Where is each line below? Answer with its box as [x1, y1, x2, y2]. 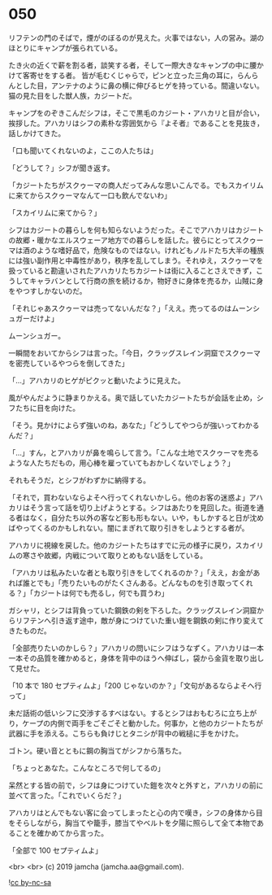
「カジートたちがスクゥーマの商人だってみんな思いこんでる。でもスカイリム [8, 180, 264, 190]
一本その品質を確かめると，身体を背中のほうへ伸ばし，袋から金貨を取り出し [8, 653, 265, 663]
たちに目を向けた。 [15, 403, 80, 413]
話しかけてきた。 [8, 128, 66, 138]
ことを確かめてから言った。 [15, 827, 108, 838]
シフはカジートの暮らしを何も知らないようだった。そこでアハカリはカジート [8, 225, 265, 234]
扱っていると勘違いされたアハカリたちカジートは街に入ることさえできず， [8, 265, 257, 275]
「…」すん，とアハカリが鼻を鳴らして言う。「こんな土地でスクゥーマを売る [8, 447, 260, 457]
